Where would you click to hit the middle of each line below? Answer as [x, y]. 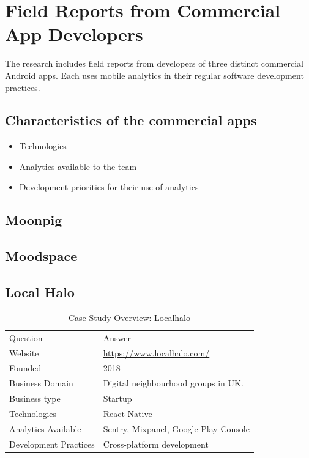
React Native [128, 413]
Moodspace [41, 256]
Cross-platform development [156, 444]
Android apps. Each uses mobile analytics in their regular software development [154, 75]
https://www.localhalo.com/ [156, 353]
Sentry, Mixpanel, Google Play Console [176, 428]
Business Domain [41, 383]
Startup [117, 398]
